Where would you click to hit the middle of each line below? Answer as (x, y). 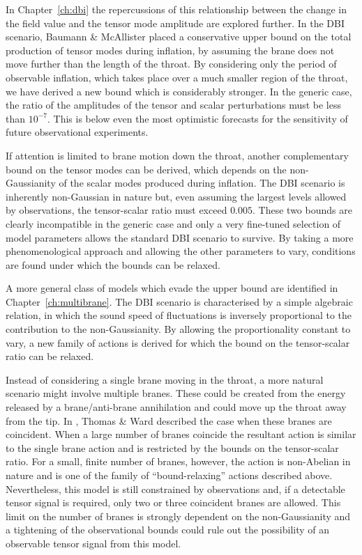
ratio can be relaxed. (50, 356)
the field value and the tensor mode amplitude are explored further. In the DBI (175, 23)
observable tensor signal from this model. (93, 543)
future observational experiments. (77, 132)
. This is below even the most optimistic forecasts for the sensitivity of (198, 118)
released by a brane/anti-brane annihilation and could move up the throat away (176, 407)
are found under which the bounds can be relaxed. (113, 264)
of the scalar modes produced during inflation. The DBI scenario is (202, 183)
